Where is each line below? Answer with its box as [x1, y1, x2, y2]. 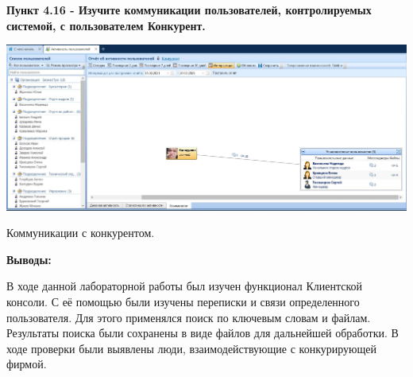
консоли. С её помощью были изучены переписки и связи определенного [6, 293, 360, 309]
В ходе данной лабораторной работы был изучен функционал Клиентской [6, 278, 363, 294]
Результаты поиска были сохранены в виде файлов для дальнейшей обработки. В [6, 325, 399, 341]
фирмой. [6, 356, 47, 372]
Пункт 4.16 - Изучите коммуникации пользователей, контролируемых [6, 2, 372, 17]
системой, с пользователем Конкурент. [6, 17, 206, 33]
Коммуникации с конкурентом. [6, 224, 155, 241]
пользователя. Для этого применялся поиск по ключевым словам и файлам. [6, 309, 371, 325]
